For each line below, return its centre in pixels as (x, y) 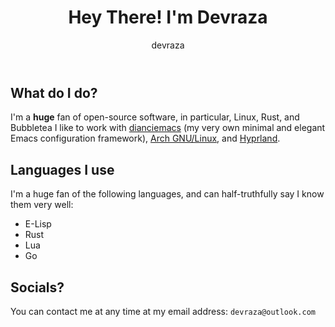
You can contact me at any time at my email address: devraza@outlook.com (163, 311)
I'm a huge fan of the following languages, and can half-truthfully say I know (167, 194)
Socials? (37, 287)
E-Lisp (38, 224)
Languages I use (62, 169)
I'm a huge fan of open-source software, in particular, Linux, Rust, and (155, 117)
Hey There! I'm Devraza (168, 17)
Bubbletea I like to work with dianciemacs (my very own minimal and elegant (168, 128)
